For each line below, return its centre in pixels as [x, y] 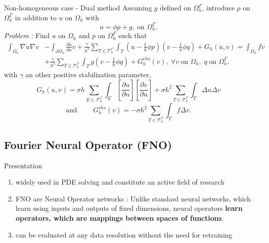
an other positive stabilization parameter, [88, 74]
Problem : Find [27, 35]
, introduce [218, 7]
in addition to [36, 17]
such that [133, 35]
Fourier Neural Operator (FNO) [88, 144]
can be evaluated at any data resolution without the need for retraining [124, 234]
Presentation [23, 165]
